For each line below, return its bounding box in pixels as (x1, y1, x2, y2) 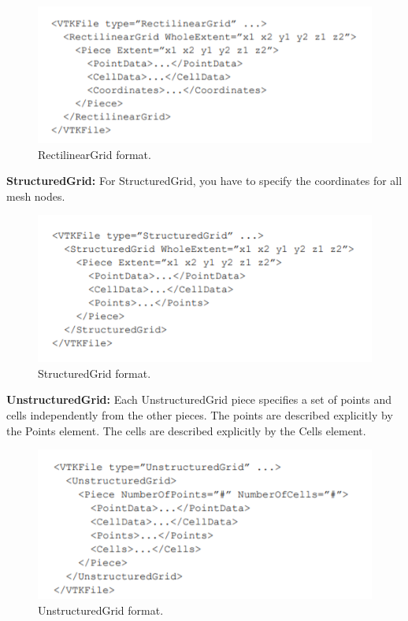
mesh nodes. (6, 187, 65, 204)
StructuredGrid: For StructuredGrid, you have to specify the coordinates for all (6, 172, 402, 189)
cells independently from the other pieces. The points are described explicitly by (6, 406, 393, 423)
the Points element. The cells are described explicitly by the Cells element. (6, 422, 366, 438)
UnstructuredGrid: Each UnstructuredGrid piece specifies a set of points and (6, 391, 392, 408)
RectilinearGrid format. (38, 146, 151, 162)
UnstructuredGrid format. (38, 601, 164, 618)
